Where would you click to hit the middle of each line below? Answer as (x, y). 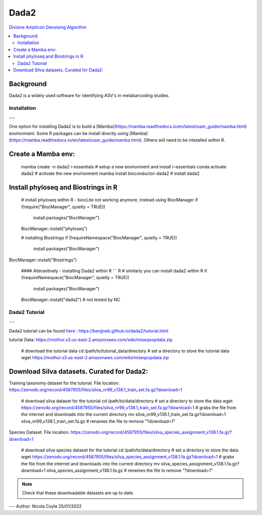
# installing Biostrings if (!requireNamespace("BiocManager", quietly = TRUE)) (99, 237)
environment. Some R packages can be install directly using (69, 133)
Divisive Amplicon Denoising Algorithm (48, 27)
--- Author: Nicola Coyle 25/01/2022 (45, 506)
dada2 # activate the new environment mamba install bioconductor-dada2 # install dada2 (110, 173)
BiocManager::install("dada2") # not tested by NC (71, 300)
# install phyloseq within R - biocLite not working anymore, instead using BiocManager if (110, 200)
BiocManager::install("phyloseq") (54, 229)
